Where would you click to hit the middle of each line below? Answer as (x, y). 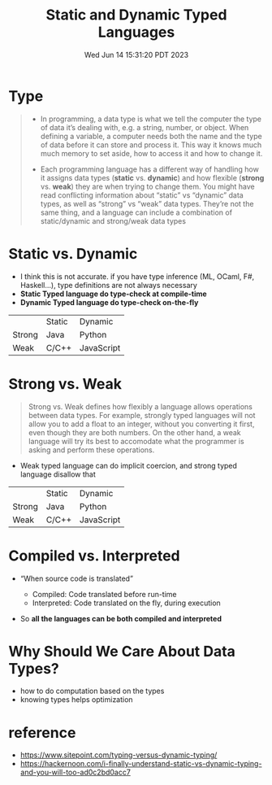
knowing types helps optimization (76, 700)
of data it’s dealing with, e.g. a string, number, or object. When (145, 127)
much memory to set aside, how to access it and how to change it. (151, 153)
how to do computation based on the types (92, 691)
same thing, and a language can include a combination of (136, 212)
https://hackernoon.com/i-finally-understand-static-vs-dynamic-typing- (141, 764)
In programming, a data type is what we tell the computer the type (151, 119)
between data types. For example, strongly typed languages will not (142, 415)
